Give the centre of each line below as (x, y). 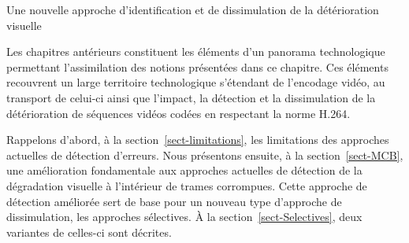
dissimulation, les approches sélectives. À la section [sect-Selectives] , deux (184, 217)
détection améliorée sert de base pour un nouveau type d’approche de (174, 201)
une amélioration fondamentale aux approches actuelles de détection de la (184, 170)
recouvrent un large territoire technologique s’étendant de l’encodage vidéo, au (196, 82)
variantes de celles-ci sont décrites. (89, 232)
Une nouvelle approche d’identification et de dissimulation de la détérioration (193, 9)
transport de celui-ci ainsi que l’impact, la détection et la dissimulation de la (191, 97)
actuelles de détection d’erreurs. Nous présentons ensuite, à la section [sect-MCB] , (205, 155)
